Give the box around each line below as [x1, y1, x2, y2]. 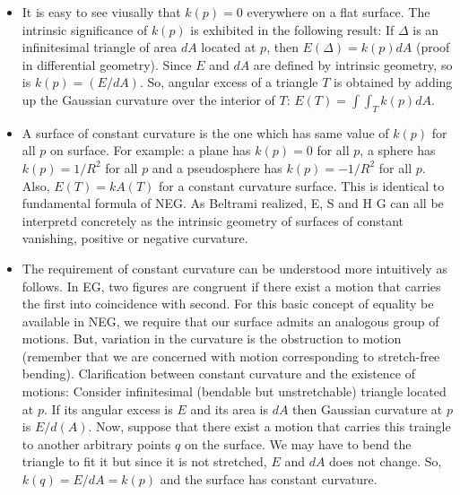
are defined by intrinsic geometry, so [253, 55, 453, 74]
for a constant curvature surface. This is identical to [159, 176, 445, 195]
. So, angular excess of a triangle [139, 73, 318, 91]
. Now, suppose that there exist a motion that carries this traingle [88, 417, 451, 436]
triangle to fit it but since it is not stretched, [22, 452, 267, 471]
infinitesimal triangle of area [22, 38, 178, 56]
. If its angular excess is [43, 399, 173, 418]
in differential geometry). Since [22, 55, 192, 74]
